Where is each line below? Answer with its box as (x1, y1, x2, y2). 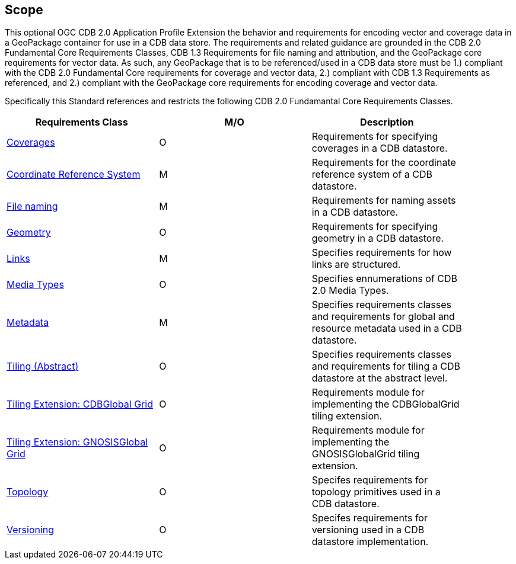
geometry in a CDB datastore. (311, 232, 444, 245)
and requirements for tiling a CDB (311, 360, 460, 373)
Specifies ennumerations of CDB (311, 273, 457, 285)
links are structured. (311, 258, 401, 271)
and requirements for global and (311, 310, 455, 323)
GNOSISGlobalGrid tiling (311, 448, 420, 460)
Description (360, 116, 414, 129)
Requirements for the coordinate (311, 156, 456, 169)
